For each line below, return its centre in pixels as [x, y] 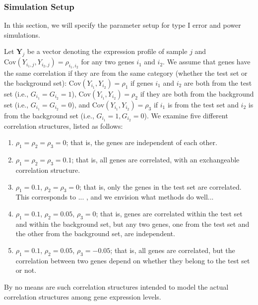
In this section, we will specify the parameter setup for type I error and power [123, 25]
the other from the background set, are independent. [95, 233]
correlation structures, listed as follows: [64, 126]
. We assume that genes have [207, 62]
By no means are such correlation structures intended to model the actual [116, 287]
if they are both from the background [197, 94]
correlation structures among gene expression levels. [83, 296]
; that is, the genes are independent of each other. [142, 142]
